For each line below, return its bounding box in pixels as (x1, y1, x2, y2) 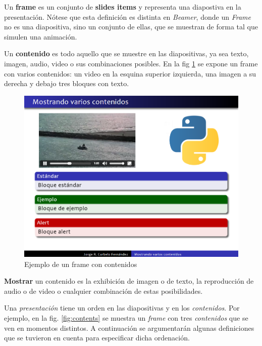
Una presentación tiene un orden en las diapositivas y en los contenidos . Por (4, 302, 240, 313)
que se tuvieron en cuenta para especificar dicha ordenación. (4, 332, 190, 343)
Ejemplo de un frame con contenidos (24, 258, 137, 269)
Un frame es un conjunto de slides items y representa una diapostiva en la (4, 2, 241, 12)
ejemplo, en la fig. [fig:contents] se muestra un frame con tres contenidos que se (4, 313, 248, 323)
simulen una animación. (4, 31, 77, 42)
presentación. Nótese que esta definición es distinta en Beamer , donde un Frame (4, 11, 251, 22)
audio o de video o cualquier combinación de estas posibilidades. (4, 285, 203, 296)
